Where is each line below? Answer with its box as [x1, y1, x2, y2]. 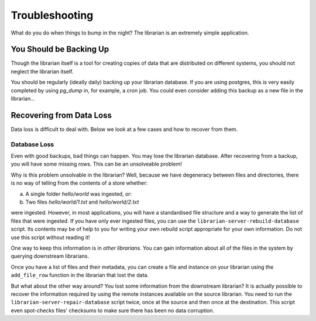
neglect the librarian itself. [11, 68, 74, 75]
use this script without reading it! [11, 234, 90, 241]
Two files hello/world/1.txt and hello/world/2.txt [25, 199, 139, 206]
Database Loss [11, 140, 54, 149]
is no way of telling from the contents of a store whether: [11, 180, 148, 187]
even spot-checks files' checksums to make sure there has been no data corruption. [11, 307, 215, 314]
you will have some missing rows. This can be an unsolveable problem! [11, 161, 183, 168]
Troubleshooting [11, 9, 94, 22]
